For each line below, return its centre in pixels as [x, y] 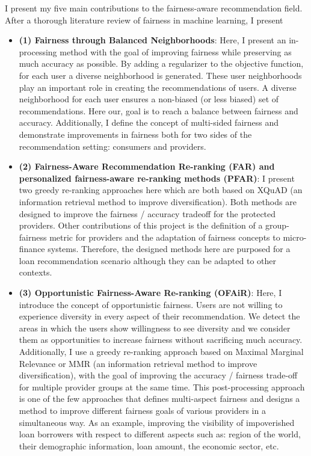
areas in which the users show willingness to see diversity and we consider [155, 328]
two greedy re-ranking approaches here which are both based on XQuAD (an [161, 190]
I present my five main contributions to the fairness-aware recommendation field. [154, 8]
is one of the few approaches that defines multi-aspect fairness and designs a [159, 399]
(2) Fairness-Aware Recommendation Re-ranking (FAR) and [147, 166]
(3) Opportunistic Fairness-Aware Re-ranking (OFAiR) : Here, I [150, 293]
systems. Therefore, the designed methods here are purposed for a [169, 249]
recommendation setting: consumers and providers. [112, 146]
